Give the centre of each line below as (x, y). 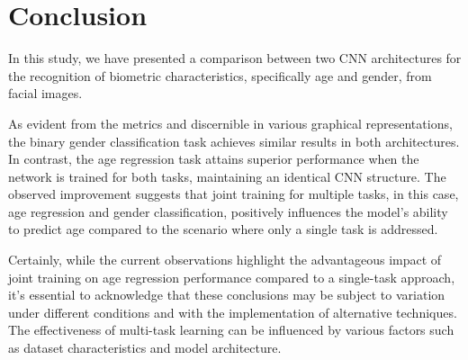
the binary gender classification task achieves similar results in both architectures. (234, 141)
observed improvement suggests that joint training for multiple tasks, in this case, (234, 194)
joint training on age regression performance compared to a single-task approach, (232, 277)
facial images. (45, 93)
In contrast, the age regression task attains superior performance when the (214, 159)
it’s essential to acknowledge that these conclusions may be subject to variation (227, 295)
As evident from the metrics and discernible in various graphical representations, (230, 123)
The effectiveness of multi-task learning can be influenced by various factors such (231, 330)
